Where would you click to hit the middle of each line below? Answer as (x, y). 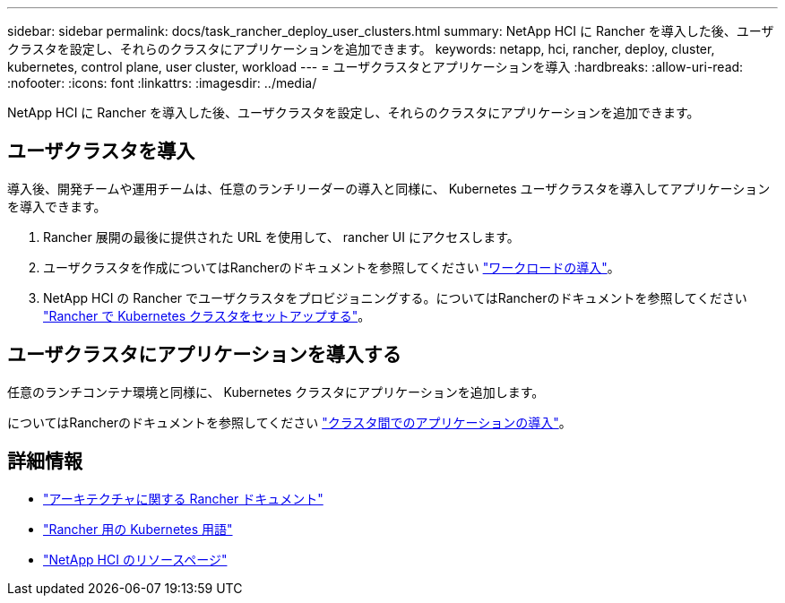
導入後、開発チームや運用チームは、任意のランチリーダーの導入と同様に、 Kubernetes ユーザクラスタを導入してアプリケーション (389, 188)
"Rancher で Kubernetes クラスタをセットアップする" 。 (207, 315)
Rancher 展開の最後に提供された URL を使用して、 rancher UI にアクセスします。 (281, 237)
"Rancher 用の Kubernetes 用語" (138, 529)
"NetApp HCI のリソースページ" (135, 559)
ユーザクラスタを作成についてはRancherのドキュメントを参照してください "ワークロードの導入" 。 (332, 267)
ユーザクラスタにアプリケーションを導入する (204, 355)
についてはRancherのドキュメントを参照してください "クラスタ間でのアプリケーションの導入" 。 (289, 422)
